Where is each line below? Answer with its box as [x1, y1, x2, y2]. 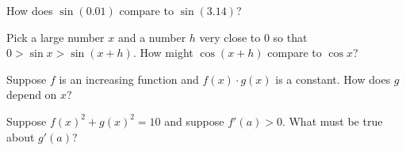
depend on [6, 86, 57, 103]
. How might [132, 44, 193, 61]
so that [273, 28, 308, 45]
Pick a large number [6, 28, 105, 45]
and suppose [164, 112, 224, 129]
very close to [199, 28, 261, 45]
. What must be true [282, 112, 383, 129]
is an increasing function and [59, 70, 199, 87]
